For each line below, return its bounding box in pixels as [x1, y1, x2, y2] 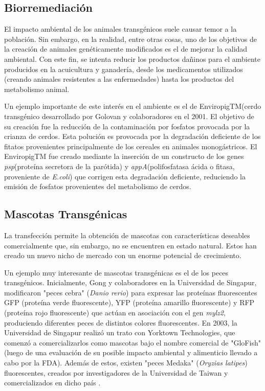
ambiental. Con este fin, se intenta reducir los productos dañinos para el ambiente [4, 53, 261, 64]
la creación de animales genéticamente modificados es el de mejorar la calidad [4, 43, 248, 54]
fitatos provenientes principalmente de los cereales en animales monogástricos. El [4, 141, 257, 151]
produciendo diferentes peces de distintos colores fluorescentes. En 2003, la [4, 317, 237, 328]
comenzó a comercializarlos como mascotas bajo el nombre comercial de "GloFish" [4, 337, 261, 348]
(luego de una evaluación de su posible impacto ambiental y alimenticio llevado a [4, 347, 258, 358]
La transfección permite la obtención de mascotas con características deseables [4, 229, 250, 240]
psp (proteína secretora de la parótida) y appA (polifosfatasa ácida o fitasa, [4, 160, 235, 171]
